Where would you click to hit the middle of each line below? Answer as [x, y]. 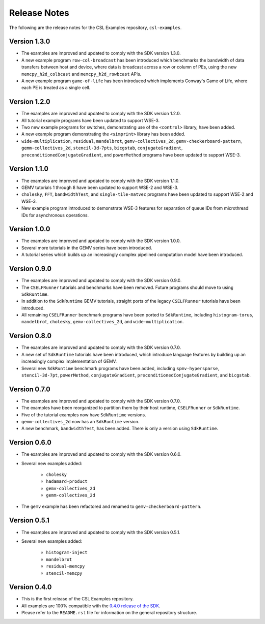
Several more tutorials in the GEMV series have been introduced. [87, 248]
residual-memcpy [66, 566]
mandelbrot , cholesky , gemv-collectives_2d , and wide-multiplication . [103, 322]
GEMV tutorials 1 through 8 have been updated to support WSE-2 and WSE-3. [100, 187]
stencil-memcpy [64, 573]
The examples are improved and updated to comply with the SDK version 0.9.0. [101, 281]
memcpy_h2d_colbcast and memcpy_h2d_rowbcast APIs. [81, 74]
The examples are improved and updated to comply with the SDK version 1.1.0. [101, 181]
